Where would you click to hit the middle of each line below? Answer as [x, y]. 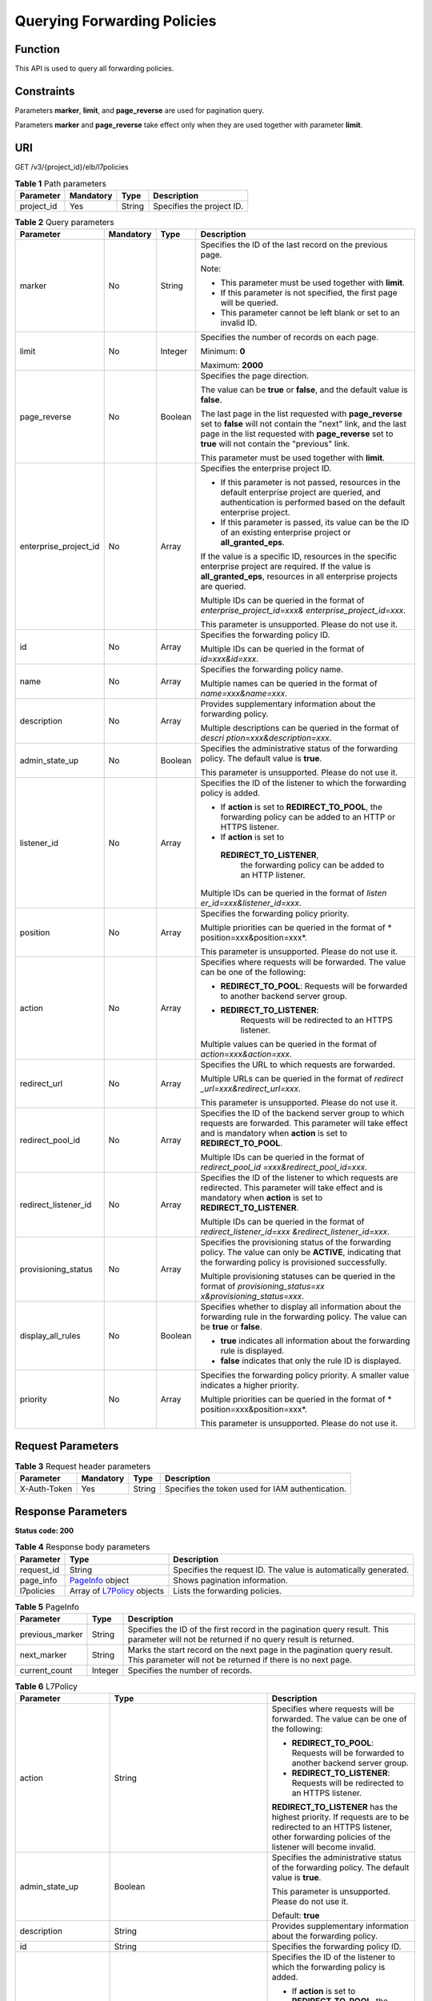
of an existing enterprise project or [286, 532]
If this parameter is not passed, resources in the [310, 483]
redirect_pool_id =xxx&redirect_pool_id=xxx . [284, 1167]
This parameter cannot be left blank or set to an [310, 313]
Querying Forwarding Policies [116, 21]
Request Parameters [67, 1446]
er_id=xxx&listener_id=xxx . [251, 903]
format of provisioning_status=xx [262, 1286]
